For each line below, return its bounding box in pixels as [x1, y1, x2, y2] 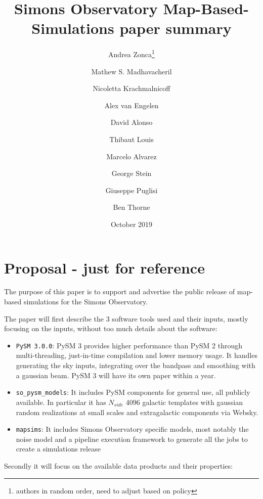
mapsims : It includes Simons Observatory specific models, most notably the [16, 424, 249, 434]
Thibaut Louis [109, 133, 154, 144]
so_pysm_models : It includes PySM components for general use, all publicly [16, 387, 250, 397]
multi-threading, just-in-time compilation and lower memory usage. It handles [16, 350, 257, 360]
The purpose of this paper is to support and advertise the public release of [4, 286, 235, 297]
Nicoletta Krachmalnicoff [93, 83, 170, 94]
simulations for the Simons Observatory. [23, 296, 148, 307]
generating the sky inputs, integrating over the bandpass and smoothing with [16, 360, 255, 371]
